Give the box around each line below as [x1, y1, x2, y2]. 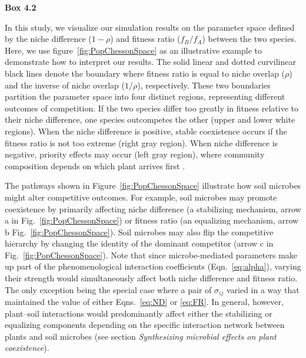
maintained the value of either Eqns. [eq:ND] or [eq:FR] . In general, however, [5, 295, 284, 308]
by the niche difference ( [5, 32, 92, 45]
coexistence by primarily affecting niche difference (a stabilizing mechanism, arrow [5, 202, 301, 215]
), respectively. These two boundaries [137, 78, 271, 91]
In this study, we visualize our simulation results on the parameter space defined [5, 21, 295, 33]
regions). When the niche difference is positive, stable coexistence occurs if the [5, 124, 287, 137]
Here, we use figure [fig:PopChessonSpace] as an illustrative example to [5, 44, 262, 56]
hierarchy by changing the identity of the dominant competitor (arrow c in [5, 237, 274, 249]
